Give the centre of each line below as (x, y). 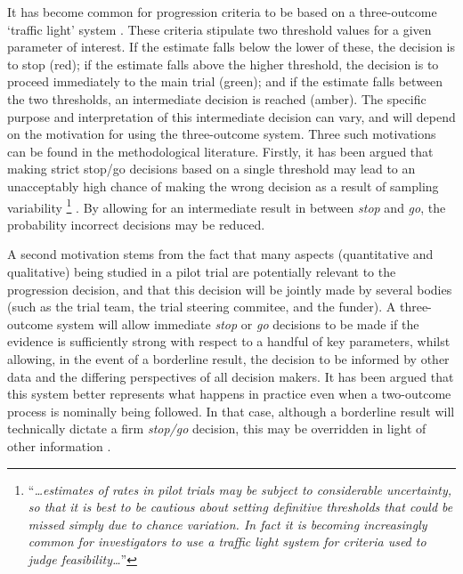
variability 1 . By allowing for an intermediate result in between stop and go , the (227, 206)
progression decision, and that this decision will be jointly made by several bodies (230, 289)
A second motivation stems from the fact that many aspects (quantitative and (220, 254)
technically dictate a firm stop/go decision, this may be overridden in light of (217, 428)
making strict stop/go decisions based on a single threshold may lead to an (211, 169)
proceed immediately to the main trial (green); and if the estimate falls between (225, 81)
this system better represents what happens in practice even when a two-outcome (229, 394)
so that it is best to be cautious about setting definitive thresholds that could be (240, 507)
